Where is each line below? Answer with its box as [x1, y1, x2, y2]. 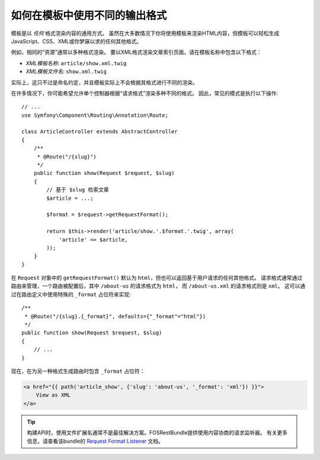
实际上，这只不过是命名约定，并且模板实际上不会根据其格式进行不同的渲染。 [11, 79, 198, 86]
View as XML [36, 392, 71, 398]
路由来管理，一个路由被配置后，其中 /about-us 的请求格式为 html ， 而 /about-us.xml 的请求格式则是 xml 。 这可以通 [11, 282, 305, 290]
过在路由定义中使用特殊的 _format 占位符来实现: [11, 290, 131, 298]
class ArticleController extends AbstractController [21, 128, 178, 135]
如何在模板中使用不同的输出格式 [11, 9, 167, 22]
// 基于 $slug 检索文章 [46, 187, 109, 193]
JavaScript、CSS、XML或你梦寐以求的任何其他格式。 [11, 37, 142, 44]
